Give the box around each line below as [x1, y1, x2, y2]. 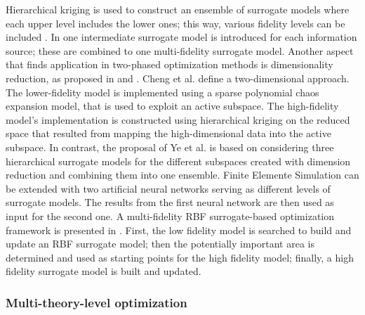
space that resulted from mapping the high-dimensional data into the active [6, 126, 331, 141]
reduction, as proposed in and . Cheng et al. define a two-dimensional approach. [6, 70, 350, 85]
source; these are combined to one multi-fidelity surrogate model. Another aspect [6, 43, 354, 58]
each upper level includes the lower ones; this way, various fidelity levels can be [6, 15, 345, 30]
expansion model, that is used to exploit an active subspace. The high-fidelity [6, 98, 339, 113]
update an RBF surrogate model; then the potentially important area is [6, 236, 314, 251]
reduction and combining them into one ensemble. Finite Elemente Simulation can [6, 167, 359, 182]
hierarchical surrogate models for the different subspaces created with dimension [6, 153, 351, 168]
